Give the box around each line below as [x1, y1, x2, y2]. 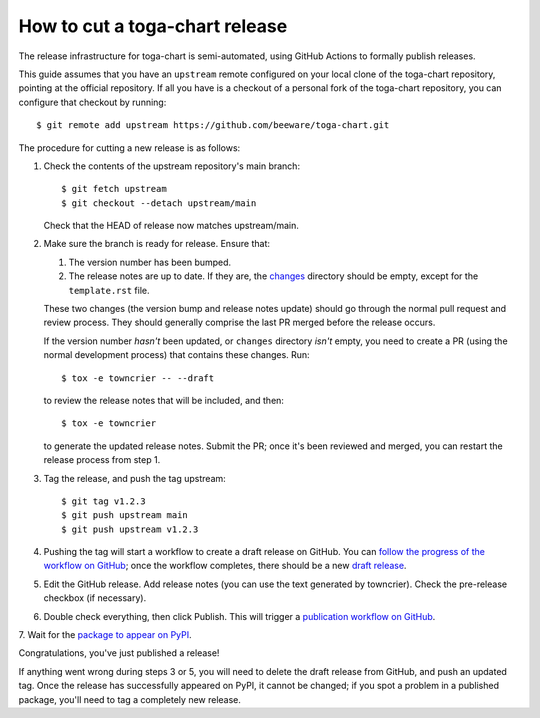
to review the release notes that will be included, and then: [43, 394, 285, 406]
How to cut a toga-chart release [18, 15, 288, 37]
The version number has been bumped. [68, 256, 232, 268]
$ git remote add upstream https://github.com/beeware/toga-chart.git [36, 120, 390, 131]
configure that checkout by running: [18, 96, 167, 108]
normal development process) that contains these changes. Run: [43, 349, 310, 361]
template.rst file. [68, 284, 150, 296]
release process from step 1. [43, 454, 161, 466]
